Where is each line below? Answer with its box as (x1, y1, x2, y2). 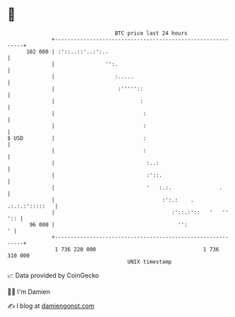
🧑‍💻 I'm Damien (7, 287, 51, 296)
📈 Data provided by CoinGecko (7, 271, 100, 280)
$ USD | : (7, 134, 147, 142)
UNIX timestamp (127, 258, 172, 265)
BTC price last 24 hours (114, 30, 188, 37)
